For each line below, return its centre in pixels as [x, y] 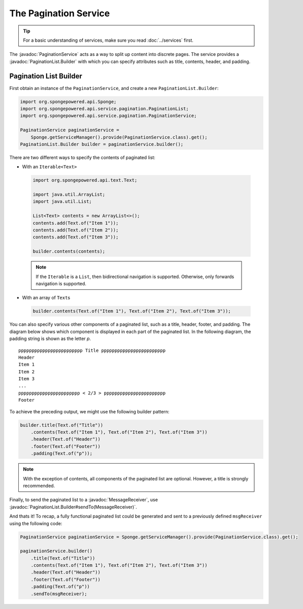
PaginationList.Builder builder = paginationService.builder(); [102, 144]
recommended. [39, 485]
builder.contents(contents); [69, 251]
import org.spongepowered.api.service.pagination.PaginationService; [108, 116]
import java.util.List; [62, 202]
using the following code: [36, 523]
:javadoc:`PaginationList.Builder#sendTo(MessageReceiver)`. [73, 507]
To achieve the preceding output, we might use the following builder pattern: [89, 411]
